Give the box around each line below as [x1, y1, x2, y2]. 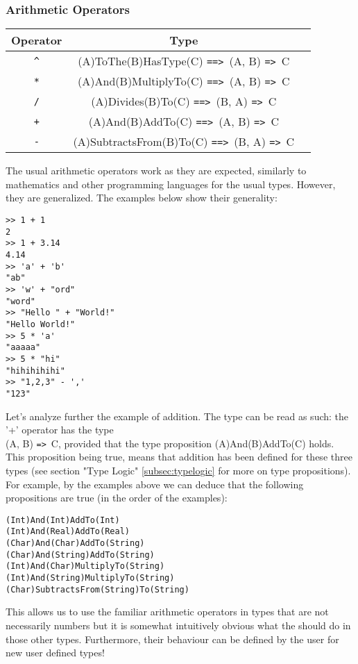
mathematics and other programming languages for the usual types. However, [6, 176, 336, 191]
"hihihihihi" [6, 365, 65, 376]
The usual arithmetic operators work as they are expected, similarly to [6, 163, 307, 178]
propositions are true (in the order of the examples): [6, 490, 228, 505]
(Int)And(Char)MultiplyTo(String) [6, 561, 165, 572]
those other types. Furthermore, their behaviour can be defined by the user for [6, 631, 339, 646]
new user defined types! [6, 645, 105, 660]
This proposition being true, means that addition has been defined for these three [6, 449, 352, 464]
